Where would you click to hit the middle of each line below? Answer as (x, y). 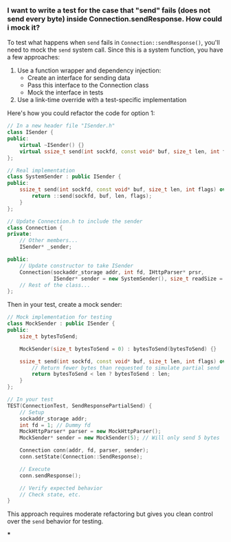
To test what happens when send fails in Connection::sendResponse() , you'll (113, 43)
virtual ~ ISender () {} (52, 145)
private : (20, 234)
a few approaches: (34, 57)
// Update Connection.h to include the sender (75, 221)
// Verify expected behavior (61, 488)
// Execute (35, 469)
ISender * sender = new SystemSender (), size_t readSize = (138, 279)
